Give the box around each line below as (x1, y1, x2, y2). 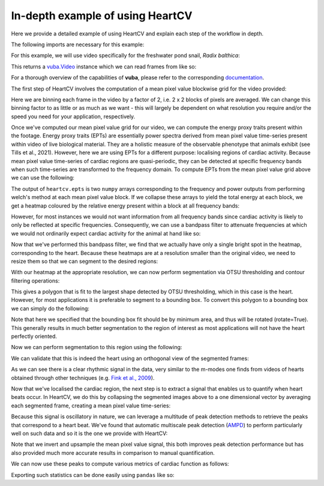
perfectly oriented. (11, 333, 57, 340)
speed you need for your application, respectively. (11, 113, 136, 120)
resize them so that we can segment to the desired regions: (11, 257, 158, 265)
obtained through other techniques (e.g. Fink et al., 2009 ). (11, 374, 155, 381)
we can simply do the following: (11, 305, 90, 312)
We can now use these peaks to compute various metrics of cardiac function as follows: (11, 460, 229, 467)
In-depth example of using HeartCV (11, 9, 193, 22)
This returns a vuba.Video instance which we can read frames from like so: (11, 63, 197, 70)
